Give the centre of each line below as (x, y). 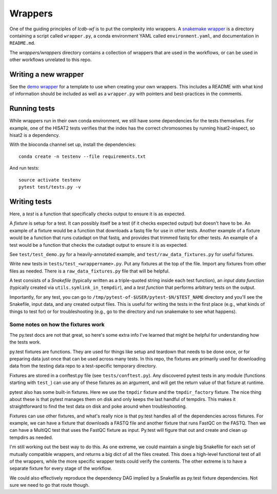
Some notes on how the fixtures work (57, 325)
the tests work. (25, 342)
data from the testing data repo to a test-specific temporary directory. (83, 366)
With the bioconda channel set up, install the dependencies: (73, 144)
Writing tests (31, 201)
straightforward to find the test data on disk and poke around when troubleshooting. (98, 407)
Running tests (32, 109)
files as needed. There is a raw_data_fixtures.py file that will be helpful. (90, 271)
